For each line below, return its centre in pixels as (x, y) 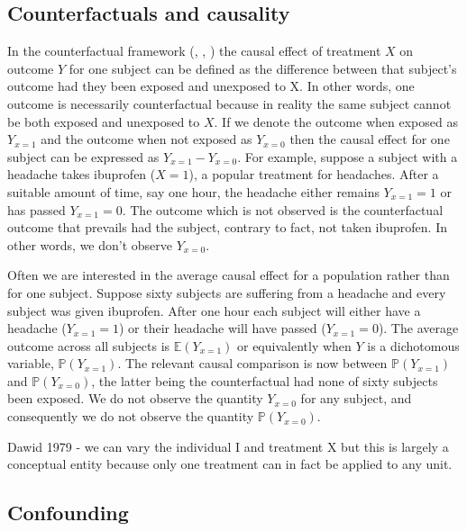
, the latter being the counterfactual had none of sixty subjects (265, 380)
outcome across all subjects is (89, 345)
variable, (31, 363)
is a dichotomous (413, 345)
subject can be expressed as (83, 156)
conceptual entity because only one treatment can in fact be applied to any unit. (230, 464)
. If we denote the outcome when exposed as (336, 121)
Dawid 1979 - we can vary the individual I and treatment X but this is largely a (228, 446)
